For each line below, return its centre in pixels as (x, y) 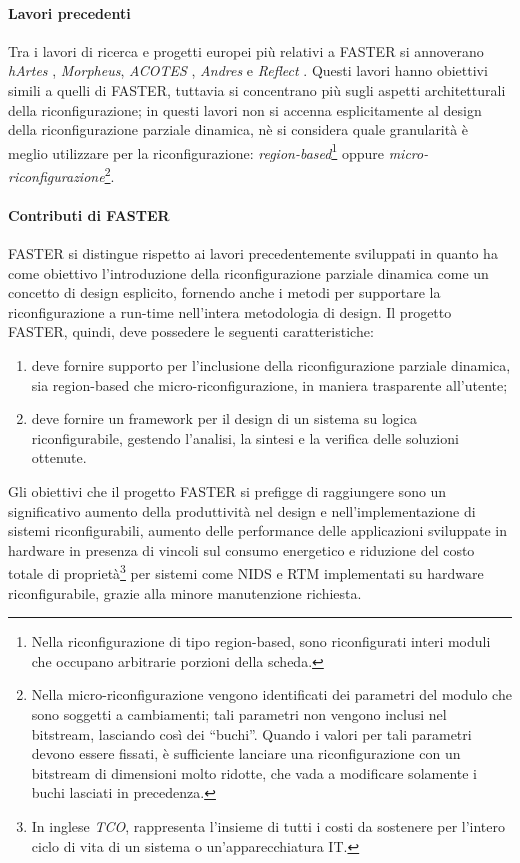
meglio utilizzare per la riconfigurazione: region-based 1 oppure (196, 151)
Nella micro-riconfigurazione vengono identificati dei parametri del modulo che (271, 694)
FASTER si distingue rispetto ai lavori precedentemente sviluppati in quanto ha (253, 253)
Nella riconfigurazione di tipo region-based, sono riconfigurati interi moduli (261, 641)
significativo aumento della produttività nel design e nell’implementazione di (242, 510)
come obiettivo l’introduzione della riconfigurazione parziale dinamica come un (248, 272)
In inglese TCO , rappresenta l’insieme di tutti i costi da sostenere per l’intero (268, 825)
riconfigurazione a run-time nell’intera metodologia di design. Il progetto (230, 311)
